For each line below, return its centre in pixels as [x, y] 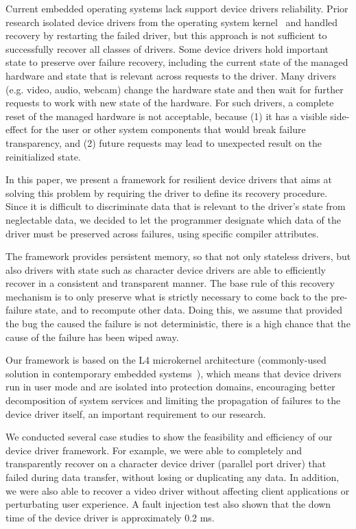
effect [17, 129]
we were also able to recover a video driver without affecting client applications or [178, 490]
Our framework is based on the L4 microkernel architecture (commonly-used [166, 360]
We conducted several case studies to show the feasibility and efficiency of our [169, 437]
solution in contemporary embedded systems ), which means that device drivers [174, 373]
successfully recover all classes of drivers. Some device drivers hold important [167, 48]
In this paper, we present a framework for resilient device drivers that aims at [169, 179]
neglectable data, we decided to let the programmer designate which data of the [173, 219]
